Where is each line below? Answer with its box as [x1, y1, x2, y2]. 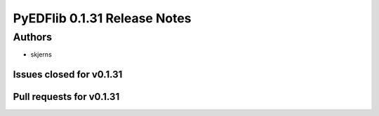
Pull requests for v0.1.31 [13, 91, 120, 103]
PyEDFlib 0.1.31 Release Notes [13, 10, 192, 26]
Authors [13, 31, 53, 43]
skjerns [30, 50, 52, 59]
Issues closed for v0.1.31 [13, 68, 123, 80]
